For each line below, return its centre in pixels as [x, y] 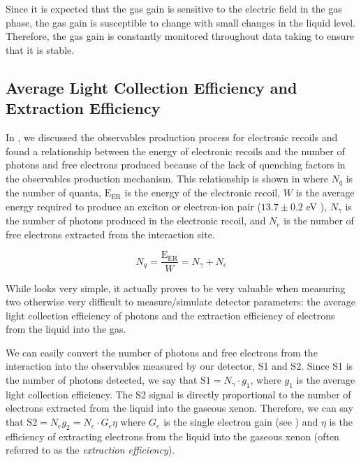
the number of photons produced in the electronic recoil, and [136, 221]
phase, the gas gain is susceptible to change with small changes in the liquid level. [181, 22]
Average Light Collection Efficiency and [152, 87]
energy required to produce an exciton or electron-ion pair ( [133, 206]
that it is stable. [40, 49]
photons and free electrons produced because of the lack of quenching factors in [176, 165]
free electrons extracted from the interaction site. [110, 234]
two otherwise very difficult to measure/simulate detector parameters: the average [181, 302]
